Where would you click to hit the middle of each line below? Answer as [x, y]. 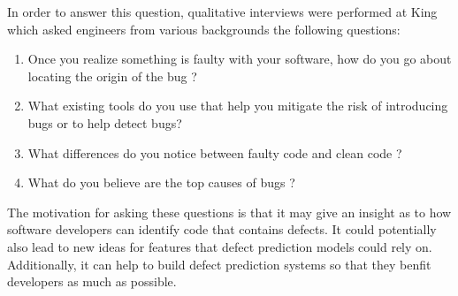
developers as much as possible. [92, 281]
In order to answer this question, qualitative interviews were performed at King [222, 11]
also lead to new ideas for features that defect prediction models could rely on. [220, 246]
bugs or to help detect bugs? [105, 122]
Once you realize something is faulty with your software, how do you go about [240, 59]
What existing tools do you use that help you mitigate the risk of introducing [238, 106]
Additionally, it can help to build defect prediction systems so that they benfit [219, 264]
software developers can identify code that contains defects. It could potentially [222, 229]
